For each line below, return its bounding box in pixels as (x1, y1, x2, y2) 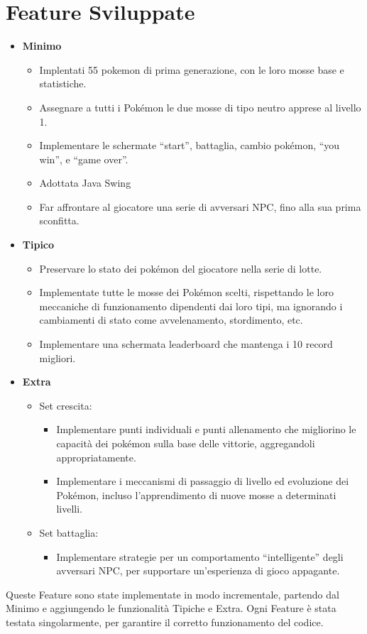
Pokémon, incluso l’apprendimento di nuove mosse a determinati (56, 487, 336, 502)
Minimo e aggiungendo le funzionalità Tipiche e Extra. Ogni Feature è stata (6, 601, 336, 616)
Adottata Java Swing (39, 175, 131, 190)
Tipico (22, 237, 55, 252)
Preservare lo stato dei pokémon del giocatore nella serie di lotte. (39, 261, 322, 275)
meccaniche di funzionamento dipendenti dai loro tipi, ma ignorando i (39, 298, 343, 313)
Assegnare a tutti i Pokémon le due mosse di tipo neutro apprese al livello (39, 99, 361, 114)
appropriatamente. (56, 449, 136, 464)
